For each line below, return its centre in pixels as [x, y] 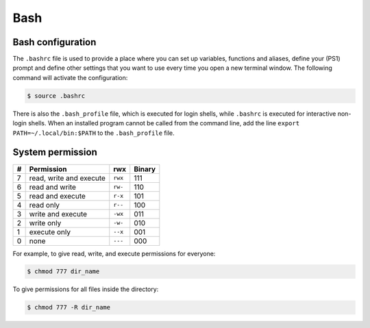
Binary [145, 169]
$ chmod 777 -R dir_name [69, 307]
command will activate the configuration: [70, 77]
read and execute [57, 196]
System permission [55, 152]
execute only [50, 231]
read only [45, 205]
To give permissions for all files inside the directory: [86, 289]
